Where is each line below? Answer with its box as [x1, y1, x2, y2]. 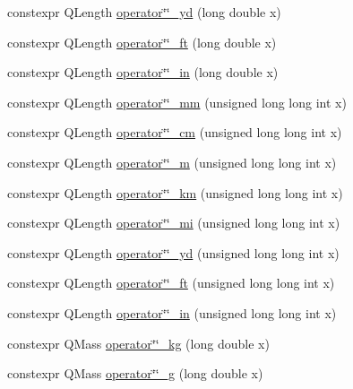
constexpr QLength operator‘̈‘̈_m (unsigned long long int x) [7, 152, 337, 171]
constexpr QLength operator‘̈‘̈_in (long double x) [7, 63, 279, 82]
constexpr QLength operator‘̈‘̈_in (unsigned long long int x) [7, 303, 337, 322]
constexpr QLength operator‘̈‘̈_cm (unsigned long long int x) [7, 123, 342, 142]
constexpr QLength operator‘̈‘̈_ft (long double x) [7, 32, 277, 51]
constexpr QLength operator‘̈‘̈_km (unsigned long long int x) [7, 183, 343, 202]
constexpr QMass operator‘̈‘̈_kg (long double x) [7, 333, 270, 352]
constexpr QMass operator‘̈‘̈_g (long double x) [7, 364, 263, 383]
